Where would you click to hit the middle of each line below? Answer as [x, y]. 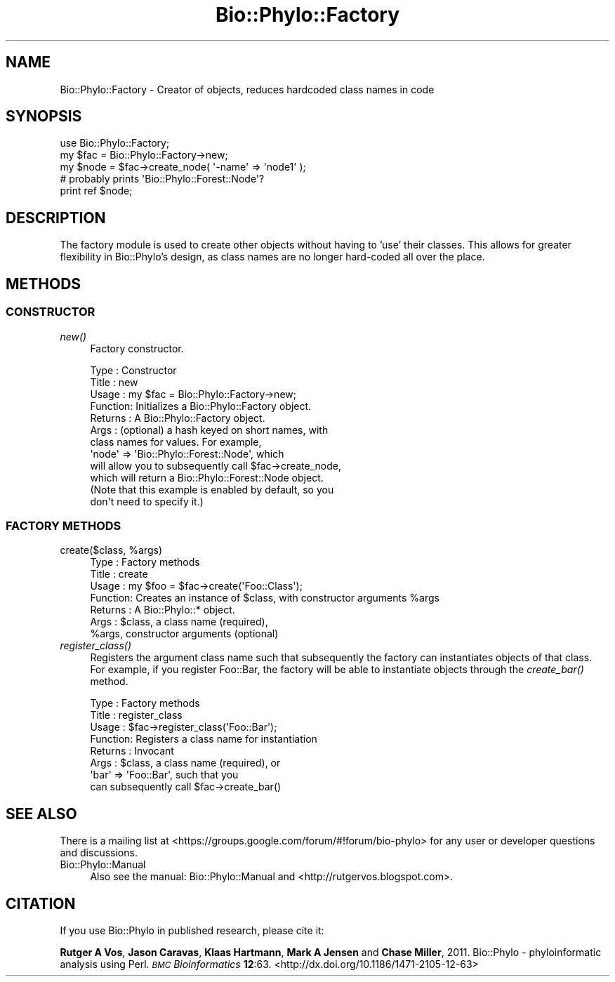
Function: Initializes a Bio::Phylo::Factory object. [201, 406]
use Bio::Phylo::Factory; [115, 143]
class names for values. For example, [176, 442]
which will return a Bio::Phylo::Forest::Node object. [207, 477]
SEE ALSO [41, 814]
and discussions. [99, 853]
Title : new [114, 382]
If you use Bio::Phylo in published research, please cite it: [192, 930]
